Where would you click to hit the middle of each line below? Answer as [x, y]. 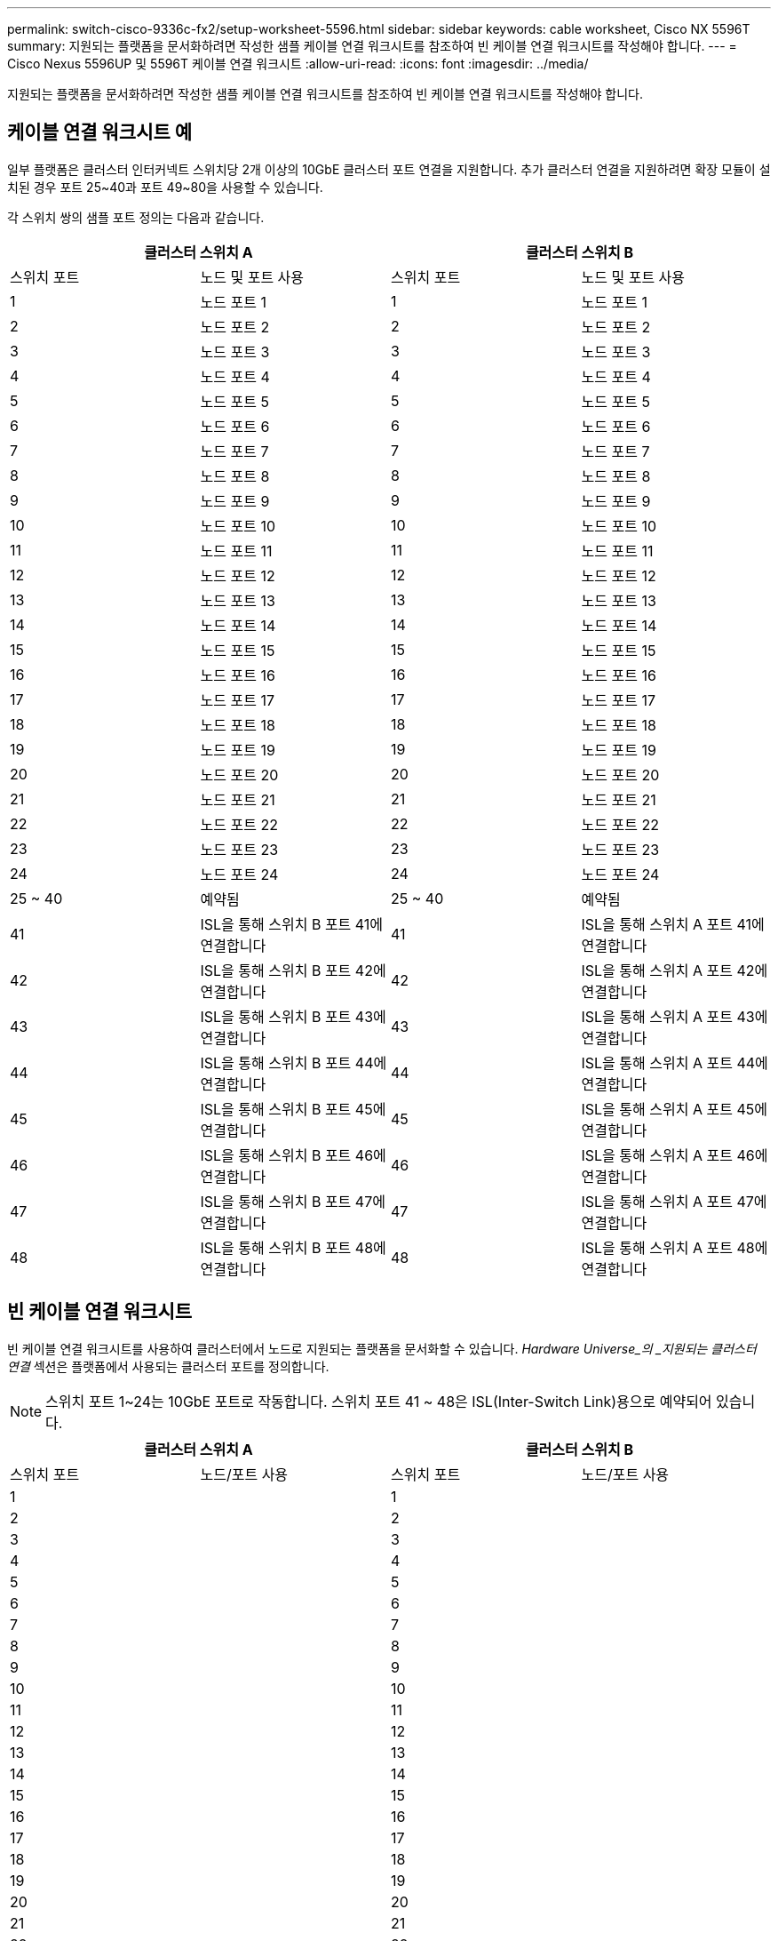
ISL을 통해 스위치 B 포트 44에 [294, 1062]
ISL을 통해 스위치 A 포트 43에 [675, 1016]
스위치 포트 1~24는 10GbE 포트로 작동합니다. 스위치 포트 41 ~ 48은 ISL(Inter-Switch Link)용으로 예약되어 [379, 1401]
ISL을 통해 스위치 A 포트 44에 [675, 1062]
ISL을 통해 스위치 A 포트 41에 [673, 924]
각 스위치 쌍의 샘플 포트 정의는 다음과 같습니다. [136, 217]
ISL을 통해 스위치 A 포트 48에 [675, 1247]
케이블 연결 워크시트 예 [100, 132]
